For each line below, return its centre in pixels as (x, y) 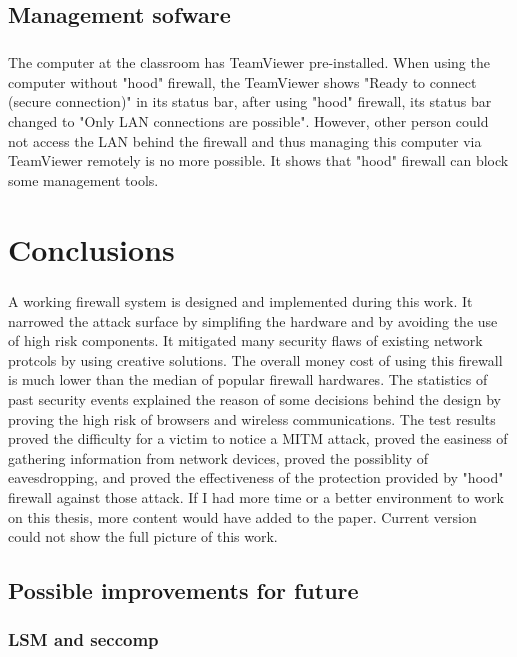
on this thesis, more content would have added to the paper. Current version (242, 516)
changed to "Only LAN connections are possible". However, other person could (248, 120)
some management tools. (83, 179)
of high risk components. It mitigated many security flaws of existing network (245, 340)
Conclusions (91, 248)
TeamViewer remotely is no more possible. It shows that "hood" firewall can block (258, 160)
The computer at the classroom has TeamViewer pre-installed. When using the (249, 62)
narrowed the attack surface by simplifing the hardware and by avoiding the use (253, 320)
